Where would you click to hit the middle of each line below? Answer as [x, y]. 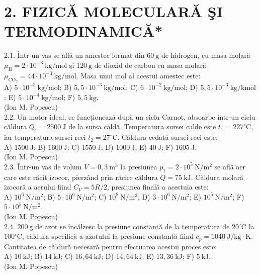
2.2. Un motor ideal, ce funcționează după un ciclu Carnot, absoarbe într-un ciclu [130, 116]
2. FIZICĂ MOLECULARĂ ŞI [113, 11]
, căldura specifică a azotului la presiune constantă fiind [108, 236]
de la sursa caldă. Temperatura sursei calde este [142, 126]
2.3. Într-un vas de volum [43, 166]
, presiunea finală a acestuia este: [158, 187]
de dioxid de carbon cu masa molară [150, 65]
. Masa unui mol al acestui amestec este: [138, 75]
